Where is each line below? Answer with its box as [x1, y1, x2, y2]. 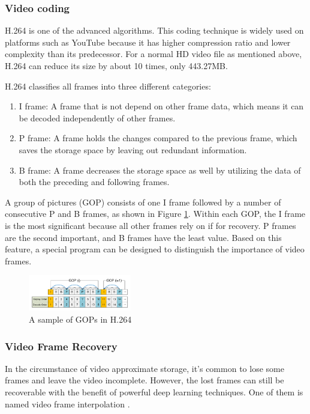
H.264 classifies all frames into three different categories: [5, 79, 211, 92]
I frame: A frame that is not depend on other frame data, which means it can [19, 100, 304, 112]
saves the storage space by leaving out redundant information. [19, 143, 247, 156]
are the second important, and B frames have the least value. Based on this [5, 231, 282, 243]
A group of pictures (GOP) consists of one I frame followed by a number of [5, 195, 281, 208]
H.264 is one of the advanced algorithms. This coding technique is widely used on [5, 24, 304, 37]
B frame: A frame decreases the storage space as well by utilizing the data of [19, 163, 301, 176]
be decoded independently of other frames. [19, 111, 176, 124]
